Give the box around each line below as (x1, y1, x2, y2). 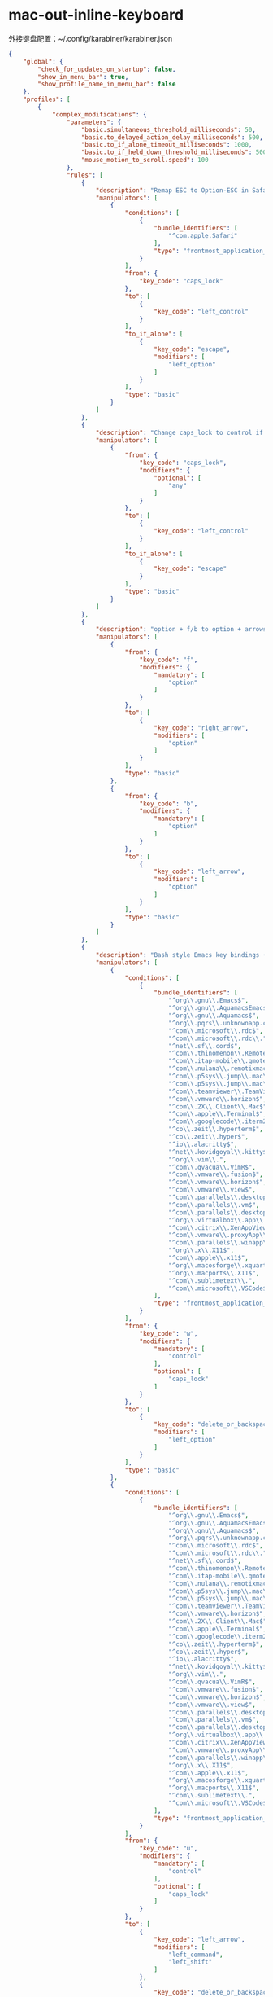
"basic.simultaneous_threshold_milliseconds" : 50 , (80, 125, 256, 134)
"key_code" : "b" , (139, 800, 198, 808)
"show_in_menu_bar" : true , (37, 72, 129, 81)
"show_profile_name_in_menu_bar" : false (37, 80, 176, 89)
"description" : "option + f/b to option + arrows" (95, 625, 271, 634)
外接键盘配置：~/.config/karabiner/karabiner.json (8, 33, 173, 43)
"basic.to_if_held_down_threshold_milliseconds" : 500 (80, 148, 267, 156)
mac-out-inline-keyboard (8, 6, 184, 24)
